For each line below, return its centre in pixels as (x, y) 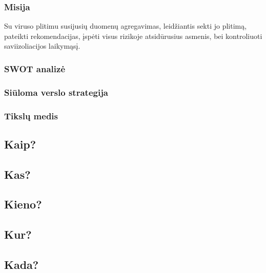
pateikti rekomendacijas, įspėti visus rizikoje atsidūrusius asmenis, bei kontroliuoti (133, 36)
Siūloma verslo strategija (56, 92)
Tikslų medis (31, 115)
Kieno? (23, 204)
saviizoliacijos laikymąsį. (42, 46)
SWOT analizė (35, 68)
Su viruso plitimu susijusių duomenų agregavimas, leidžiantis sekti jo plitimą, (126, 26)
